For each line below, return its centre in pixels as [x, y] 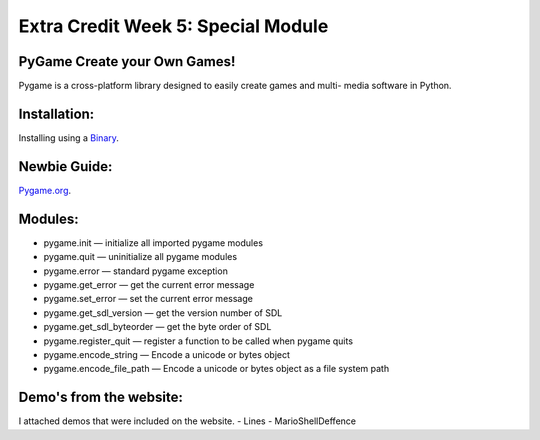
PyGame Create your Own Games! [127, 61]
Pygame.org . [45, 190]
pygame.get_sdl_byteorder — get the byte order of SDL [157, 327]
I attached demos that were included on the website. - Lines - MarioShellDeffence [187, 421]
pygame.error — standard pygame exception [136, 271]
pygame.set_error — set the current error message [148, 299]
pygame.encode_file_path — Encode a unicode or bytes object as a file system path [216, 369]
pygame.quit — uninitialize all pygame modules [140, 257]
